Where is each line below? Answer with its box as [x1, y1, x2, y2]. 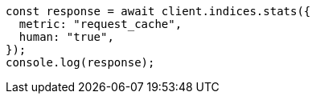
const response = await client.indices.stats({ [6, 5, 311, 18]
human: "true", [18, 30, 114, 43]
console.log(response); [6, 56, 155, 69]
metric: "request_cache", [18, 18, 183, 30]
